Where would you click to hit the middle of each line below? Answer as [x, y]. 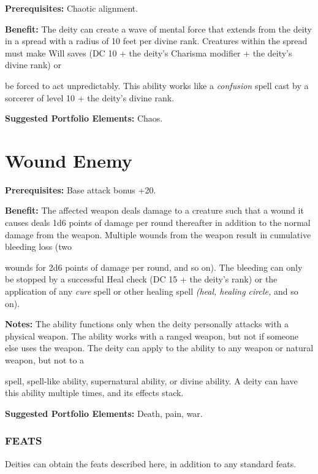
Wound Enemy [69, 160]
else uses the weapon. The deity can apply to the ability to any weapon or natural [159, 348]
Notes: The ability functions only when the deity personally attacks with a [147, 324]
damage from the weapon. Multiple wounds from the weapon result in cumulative [158, 234]
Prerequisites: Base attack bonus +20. [81, 189]
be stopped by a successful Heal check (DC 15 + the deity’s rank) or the [141, 279]
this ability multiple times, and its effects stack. [94, 393]
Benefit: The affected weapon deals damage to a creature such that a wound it [154, 210]
